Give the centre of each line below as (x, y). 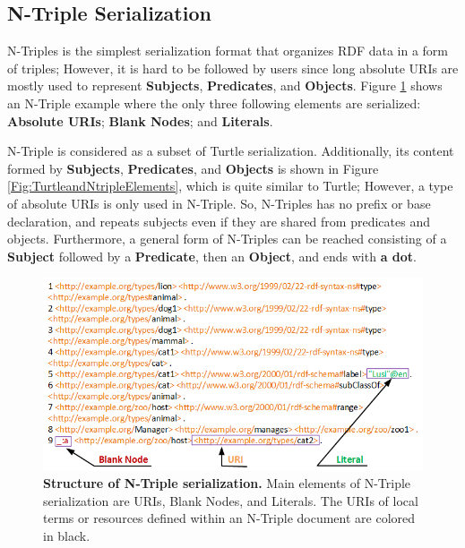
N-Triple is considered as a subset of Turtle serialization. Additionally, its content (231, 151)
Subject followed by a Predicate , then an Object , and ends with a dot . (212, 256)
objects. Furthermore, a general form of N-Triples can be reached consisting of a (227, 239)
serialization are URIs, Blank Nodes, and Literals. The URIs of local (231, 500)
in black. (67, 536)
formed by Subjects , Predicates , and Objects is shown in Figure (193, 168)
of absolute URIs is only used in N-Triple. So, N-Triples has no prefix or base (219, 203)
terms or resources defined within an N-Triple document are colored (229, 518)
